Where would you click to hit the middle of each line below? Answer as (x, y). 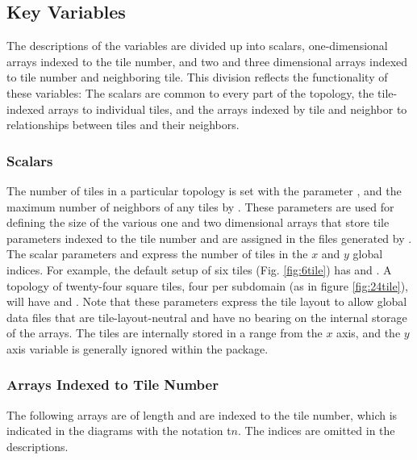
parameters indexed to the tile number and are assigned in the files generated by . (209, 238)
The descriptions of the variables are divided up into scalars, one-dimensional (197, 46)
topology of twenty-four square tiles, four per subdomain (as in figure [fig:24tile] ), (207, 285)
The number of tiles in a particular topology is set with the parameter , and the (204, 190)
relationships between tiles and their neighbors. (123, 125)
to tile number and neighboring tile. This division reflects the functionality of (197, 77)
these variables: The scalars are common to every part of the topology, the (190, 92)
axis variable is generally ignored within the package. (138, 348)
